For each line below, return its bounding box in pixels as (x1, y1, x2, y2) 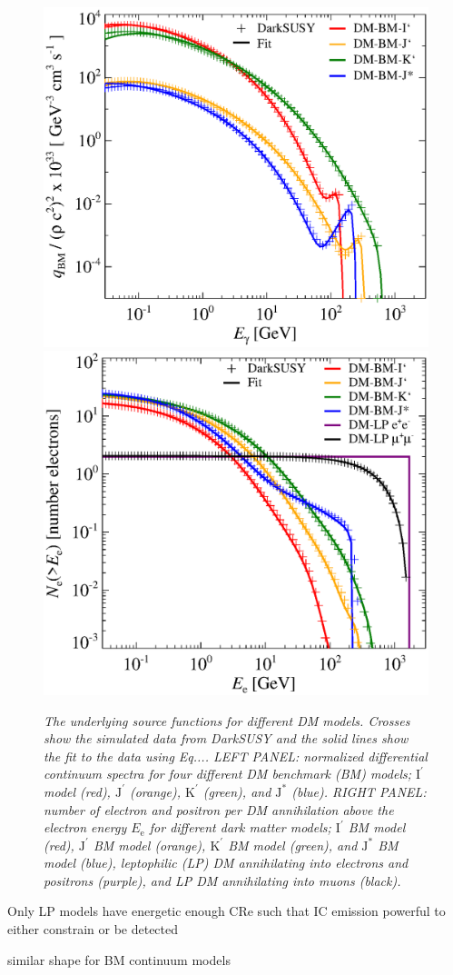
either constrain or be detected (7, 920, 179, 939)
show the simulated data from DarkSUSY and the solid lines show (44, 729, 409, 748)
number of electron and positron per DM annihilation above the (44, 800, 394, 819)
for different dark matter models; (149, 818, 331, 837)
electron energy (44, 818, 127, 837)
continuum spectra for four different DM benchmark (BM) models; (44, 764, 412, 783)
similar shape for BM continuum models (7, 950, 231, 969)
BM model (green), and (228, 835, 358, 854)
